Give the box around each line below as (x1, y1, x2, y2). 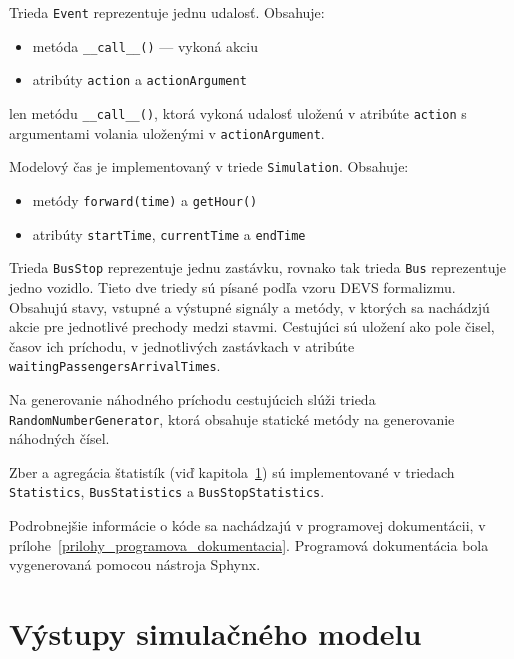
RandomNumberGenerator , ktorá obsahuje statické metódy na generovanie (9, 408, 455, 429)
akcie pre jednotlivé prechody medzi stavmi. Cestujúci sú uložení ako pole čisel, (9, 316, 495, 337)
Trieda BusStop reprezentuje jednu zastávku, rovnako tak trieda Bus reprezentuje (9, 257, 507, 278)
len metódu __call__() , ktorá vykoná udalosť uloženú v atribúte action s (9, 102, 467, 123)
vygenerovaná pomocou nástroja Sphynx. (9, 554, 261, 575)
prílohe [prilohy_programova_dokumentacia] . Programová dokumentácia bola (9, 534, 489, 555)
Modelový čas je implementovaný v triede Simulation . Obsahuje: (9, 156, 409, 177)
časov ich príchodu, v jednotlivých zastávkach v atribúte (9, 335, 355, 356)
